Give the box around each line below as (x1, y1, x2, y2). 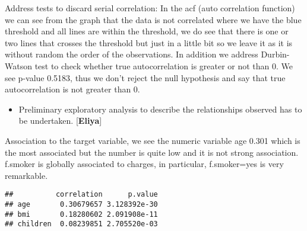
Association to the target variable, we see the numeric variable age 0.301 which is (5, 134, 300, 146)
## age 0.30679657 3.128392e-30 (5, 200, 158, 208)
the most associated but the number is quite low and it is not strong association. (5, 146, 299, 158)
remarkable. (5, 169, 48, 181)
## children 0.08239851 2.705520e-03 (5, 220, 158, 229)
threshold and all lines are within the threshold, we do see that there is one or (5, 25, 289, 37)
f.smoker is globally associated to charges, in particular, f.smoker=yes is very (5, 158, 284, 170)
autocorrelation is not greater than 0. (5, 83, 140, 95)
